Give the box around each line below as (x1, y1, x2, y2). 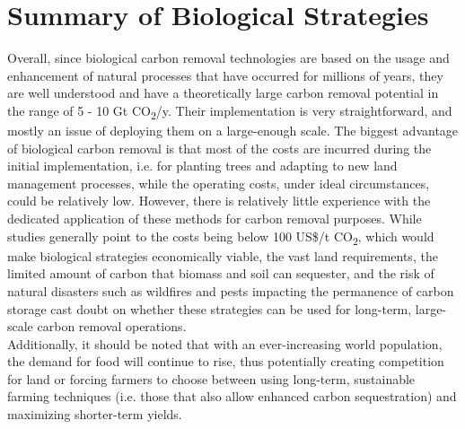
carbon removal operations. (37, 317, 187, 336)
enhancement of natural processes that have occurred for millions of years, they (7, 66, 443, 84)
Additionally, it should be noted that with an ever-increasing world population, (7, 334, 443, 353)
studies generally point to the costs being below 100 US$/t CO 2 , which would (7, 226, 434, 248)
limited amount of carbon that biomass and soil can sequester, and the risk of (7, 264, 434, 283)
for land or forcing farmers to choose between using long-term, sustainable (7, 369, 416, 388)
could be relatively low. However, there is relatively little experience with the (7, 191, 431, 210)
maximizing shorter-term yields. (7, 405, 182, 424)
